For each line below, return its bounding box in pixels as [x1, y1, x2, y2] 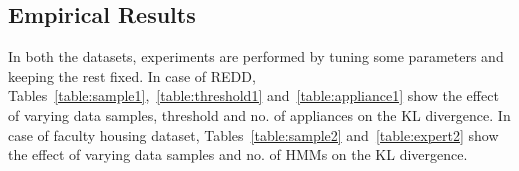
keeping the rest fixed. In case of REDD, [8, 65, 256, 86]
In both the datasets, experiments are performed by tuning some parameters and [8, 46, 504, 67]
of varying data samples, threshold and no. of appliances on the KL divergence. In [8, 104, 511, 125]
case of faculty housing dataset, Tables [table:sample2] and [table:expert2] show [8, 124, 499, 145]
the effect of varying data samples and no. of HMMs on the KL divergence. [8, 144, 468, 165]
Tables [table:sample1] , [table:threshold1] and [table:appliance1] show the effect [8, 85, 499, 106]
